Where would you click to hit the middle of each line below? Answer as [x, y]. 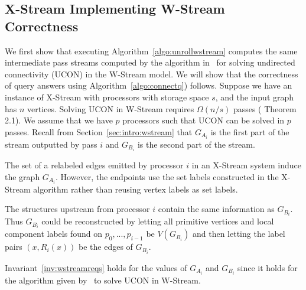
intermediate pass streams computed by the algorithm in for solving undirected [150, 62]
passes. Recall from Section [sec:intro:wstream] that [99, 131]
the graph [22, 176]
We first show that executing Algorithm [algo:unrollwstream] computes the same [151, 50]
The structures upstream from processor [77, 209]
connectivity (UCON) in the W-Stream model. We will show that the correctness [152, 74]
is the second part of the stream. [196, 144]
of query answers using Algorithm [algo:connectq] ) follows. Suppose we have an [149, 85]
